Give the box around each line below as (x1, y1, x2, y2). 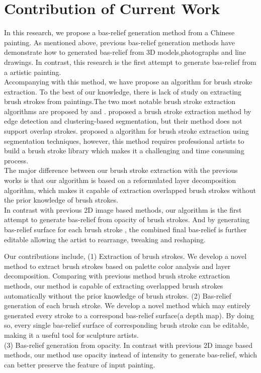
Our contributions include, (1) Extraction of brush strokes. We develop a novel (4, 251, 247, 261)
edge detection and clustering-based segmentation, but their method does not (4, 116, 242, 126)
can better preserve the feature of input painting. (4, 359, 155, 369)
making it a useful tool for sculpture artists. (4, 329, 139, 340)
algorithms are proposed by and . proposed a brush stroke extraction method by (4, 106, 251, 116)
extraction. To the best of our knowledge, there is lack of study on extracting (4, 86, 242, 97)
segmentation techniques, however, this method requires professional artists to (4, 135, 244, 146)
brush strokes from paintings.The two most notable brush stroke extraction (4, 96, 236, 107)
